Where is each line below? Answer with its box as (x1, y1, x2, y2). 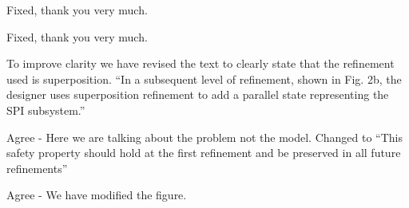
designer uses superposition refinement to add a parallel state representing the (6, 86, 389, 103)
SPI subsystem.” (6, 101, 85, 118)
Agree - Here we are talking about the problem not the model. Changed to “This (6, 128, 403, 145)
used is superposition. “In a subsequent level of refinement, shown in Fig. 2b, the (6, 70, 402, 87)
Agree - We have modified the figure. (6, 186, 187, 203)
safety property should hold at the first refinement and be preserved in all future (6, 144, 401, 161)
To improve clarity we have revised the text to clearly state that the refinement (6, 55, 395, 72)
